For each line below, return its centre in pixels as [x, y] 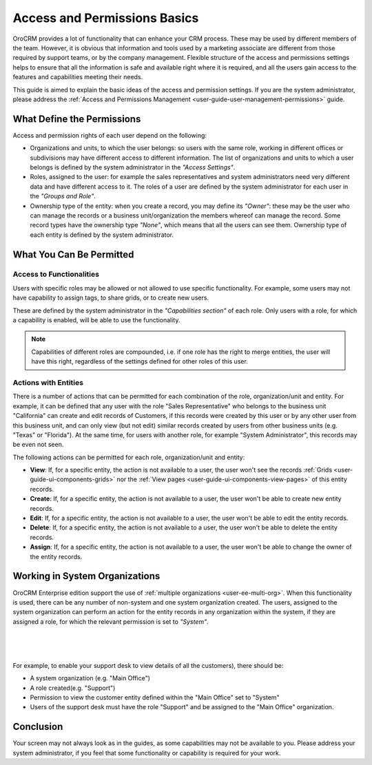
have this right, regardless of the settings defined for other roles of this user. [139, 361]
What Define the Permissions [77, 119]
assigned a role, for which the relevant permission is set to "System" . [111, 621]
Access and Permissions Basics [106, 18]
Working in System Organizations [86, 576]
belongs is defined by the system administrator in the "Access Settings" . [133, 167]
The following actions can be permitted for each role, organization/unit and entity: [129, 457]
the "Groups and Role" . [63, 196]
